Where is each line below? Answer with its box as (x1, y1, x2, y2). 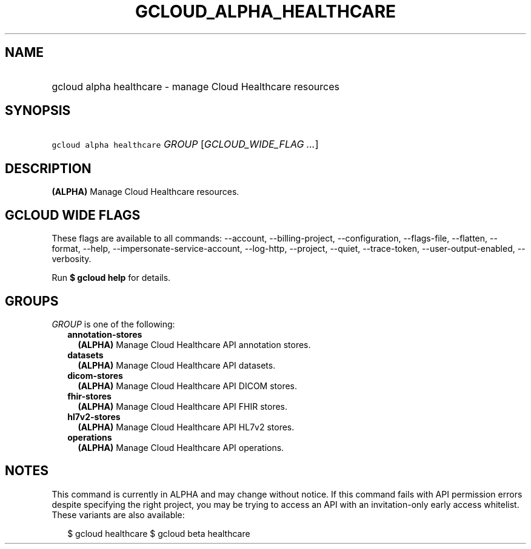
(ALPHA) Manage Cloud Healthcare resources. (52, 186, 239, 197)
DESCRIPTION (5, 160, 92, 176)
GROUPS (5, 293, 59, 309)
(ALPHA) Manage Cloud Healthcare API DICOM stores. (78, 380, 298, 391)
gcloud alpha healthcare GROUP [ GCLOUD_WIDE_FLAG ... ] (52, 138, 319, 151)
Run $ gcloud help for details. (52, 272, 171, 283)
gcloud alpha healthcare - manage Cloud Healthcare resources (52, 80, 339, 93)
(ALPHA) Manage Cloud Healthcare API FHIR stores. (78, 401, 288, 412)
